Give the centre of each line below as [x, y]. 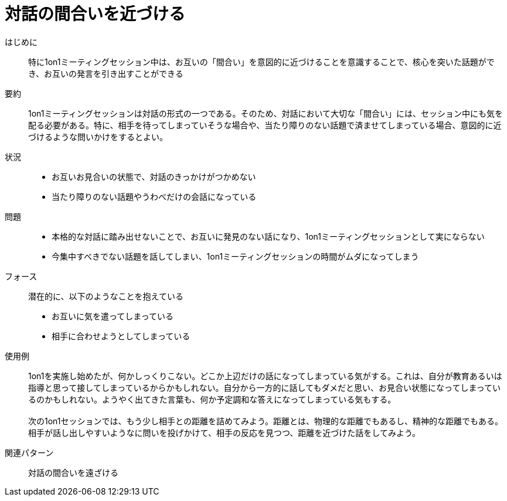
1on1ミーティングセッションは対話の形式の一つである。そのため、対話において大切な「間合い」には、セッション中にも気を [266, 113]
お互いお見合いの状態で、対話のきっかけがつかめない [154, 176]
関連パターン [29, 452]
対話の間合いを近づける [95, 14]
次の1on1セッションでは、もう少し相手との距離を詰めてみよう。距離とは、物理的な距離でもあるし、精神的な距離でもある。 [266, 421]
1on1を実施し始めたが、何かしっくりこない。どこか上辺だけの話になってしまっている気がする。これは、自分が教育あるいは [265, 376]
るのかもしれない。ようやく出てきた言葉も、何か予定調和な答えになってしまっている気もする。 [212, 399]
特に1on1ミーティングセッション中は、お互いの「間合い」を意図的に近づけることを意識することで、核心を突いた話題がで [261, 62]
